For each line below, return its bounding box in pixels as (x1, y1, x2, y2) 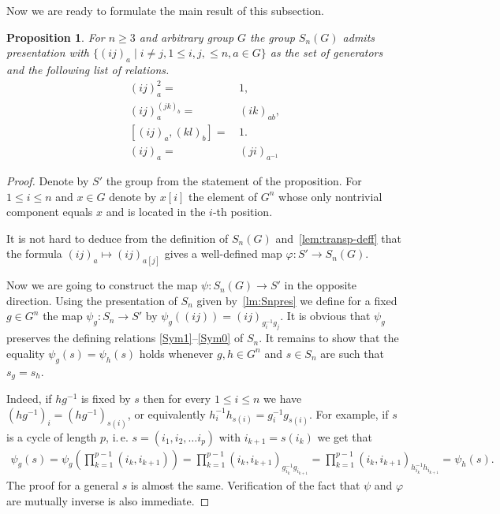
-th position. (212, 203, 273, 220)
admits (342, 28, 375, 45)
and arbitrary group (139, 28, 234, 45)
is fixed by (80, 390, 131, 407)
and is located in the (106, 203, 206, 220)
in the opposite (284, 277, 356, 293)
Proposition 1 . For (6, 28, 105, 45)
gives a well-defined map (164, 245, 282, 262)
